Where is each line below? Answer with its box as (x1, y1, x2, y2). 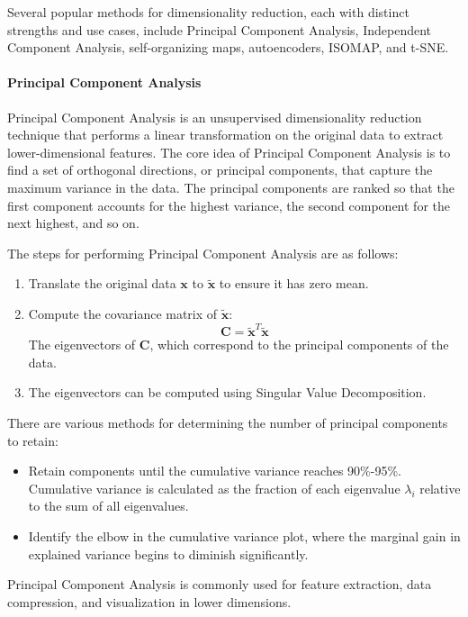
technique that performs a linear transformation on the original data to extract (7, 125, 444, 144)
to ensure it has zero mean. (219, 274, 369, 293)
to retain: (7, 431, 58, 449)
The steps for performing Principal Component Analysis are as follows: (7, 243, 399, 262)
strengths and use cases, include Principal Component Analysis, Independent (7, 20, 432, 39)
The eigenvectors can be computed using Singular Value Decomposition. (28, 383, 427, 402)
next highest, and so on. (7, 213, 139, 232)
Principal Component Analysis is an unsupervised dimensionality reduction (7, 107, 422, 126)
